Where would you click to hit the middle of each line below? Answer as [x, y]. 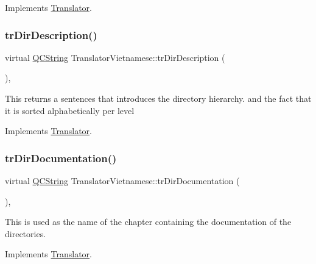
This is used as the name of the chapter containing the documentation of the [148, 222]
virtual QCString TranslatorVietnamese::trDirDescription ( [115, 57]
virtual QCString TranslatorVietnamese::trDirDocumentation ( [122, 180]
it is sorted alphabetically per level [70, 110]
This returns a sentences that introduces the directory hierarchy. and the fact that [158, 98]
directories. [26, 233]
